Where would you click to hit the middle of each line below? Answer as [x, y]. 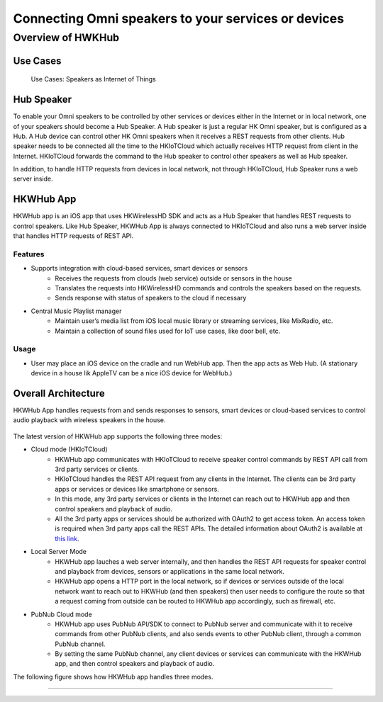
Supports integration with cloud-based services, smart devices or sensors [139, 268]
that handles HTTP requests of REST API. [73, 236]
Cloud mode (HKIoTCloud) [69, 449]
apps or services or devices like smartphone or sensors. [137, 489]
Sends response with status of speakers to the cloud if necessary [151, 298]
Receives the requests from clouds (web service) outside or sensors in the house [173, 278]
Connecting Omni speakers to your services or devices [178, 18]
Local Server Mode [59, 552]
